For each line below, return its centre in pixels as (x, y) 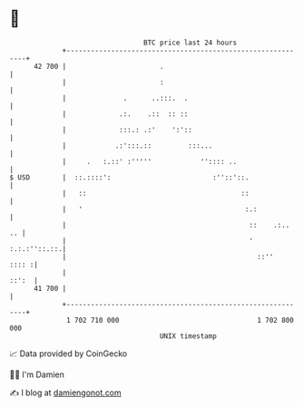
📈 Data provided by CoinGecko (68, 354)
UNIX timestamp (188, 336)
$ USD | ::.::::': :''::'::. (129, 177)
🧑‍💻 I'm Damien (37, 374)
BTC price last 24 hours (191, 43)
